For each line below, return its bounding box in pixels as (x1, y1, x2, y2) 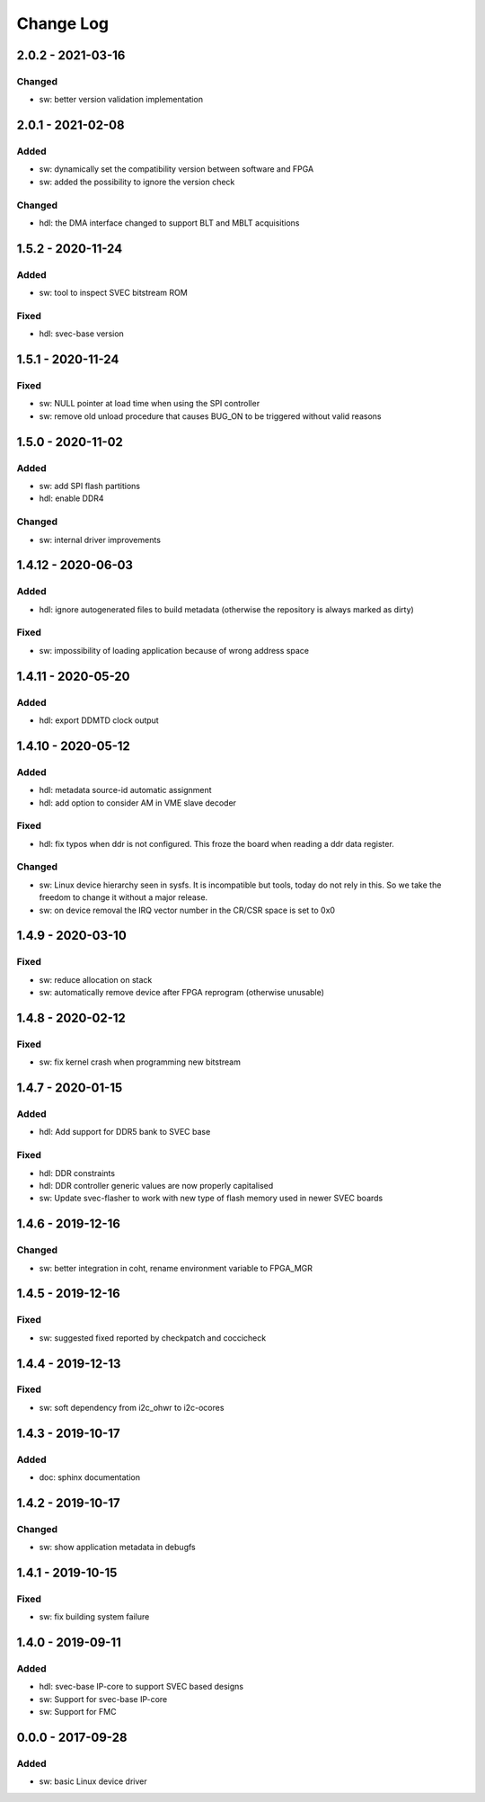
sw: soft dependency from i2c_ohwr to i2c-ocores (39, 1402, 225, 1413)
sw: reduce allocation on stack (39, 974, 153, 985)
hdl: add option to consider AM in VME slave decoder (39, 797, 237, 808)
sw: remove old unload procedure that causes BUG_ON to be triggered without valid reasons (39, 410, 382, 422)
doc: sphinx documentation (39, 1472, 141, 1483)
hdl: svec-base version (39, 328, 125, 339)
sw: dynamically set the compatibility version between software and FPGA (39, 164, 314, 174)
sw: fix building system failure (39, 1611, 150, 1622)
